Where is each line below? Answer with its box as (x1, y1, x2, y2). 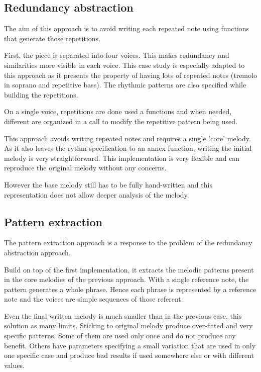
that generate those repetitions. (4, 33, 100, 43)
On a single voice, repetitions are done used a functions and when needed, (4, 106, 232, 117)
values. (4, 359, 25, 370)
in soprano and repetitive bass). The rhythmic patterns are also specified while (4, 79, 246, 90)
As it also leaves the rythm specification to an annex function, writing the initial (4, 143, 252, 153)
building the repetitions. (4, 89, 78, 100)
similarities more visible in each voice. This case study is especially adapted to (4, 59, 245, 70)
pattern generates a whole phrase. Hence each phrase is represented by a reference (4, 284, 256, 294)
